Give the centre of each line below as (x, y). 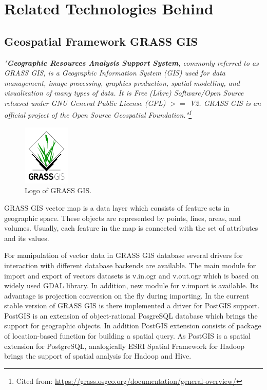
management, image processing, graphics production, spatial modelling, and (122, 82)
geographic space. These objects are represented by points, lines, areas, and (122, 218)
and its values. (27, 238)
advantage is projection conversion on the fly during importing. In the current (127, 295)
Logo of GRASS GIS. (58, 190)
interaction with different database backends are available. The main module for (130, 265)
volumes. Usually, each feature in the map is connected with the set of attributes (131, 228)
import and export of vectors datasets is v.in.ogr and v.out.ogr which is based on (131, 275)
